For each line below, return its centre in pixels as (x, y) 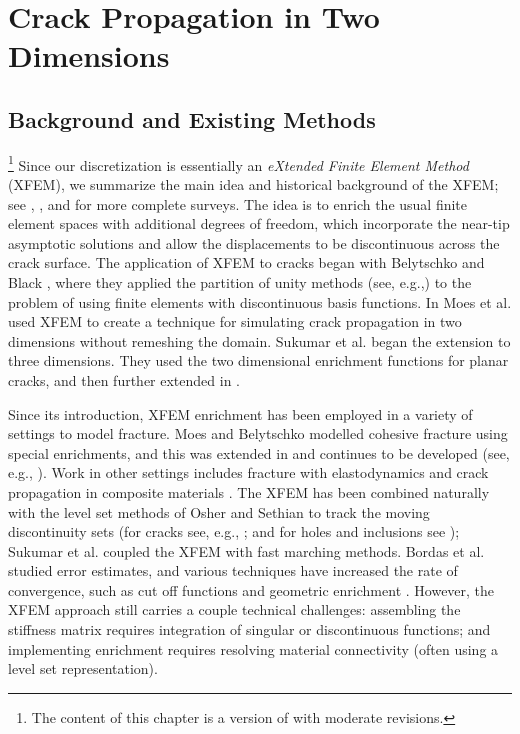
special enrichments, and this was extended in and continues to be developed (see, (259, 452)
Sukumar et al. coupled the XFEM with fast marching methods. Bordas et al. (246, 550)
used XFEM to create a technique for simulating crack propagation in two (235, 321)
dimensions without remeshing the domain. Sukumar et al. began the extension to (259, 340)
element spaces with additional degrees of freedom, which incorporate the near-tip (259, 223)
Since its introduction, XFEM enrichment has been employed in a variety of (240, 413)
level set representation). (83, 668)
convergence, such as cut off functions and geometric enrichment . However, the (251, 589)
